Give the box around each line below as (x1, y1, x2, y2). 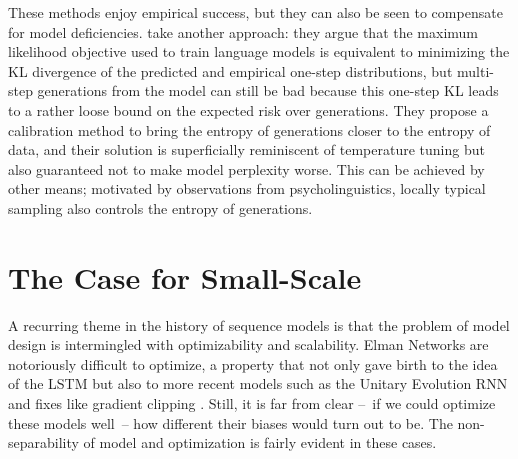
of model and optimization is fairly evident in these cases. (83, 432, 437, 453)
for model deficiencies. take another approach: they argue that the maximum (8, 21, 479, 42)
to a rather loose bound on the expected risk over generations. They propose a (8, 99, 489, 120)
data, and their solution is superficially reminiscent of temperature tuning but (8, 139, 485, 160)
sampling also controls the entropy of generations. (8, 197, 313, 218)
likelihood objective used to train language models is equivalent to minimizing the (8, 41, 510, 62)
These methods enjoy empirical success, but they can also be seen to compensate (8, 2, 503, 22)
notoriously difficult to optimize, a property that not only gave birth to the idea (8, 353, 498, 374)
